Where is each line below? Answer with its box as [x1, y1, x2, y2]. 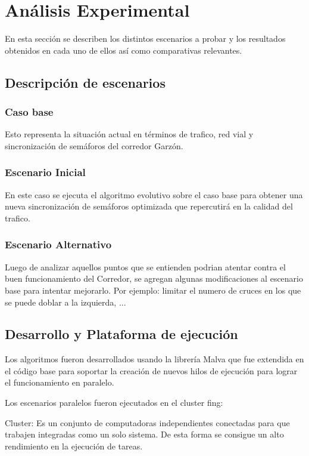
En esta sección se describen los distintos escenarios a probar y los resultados [5, 32, 286, 45]
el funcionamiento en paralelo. [5, 376, 114, 389]
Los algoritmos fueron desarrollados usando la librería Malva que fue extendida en [5, 353, 304, 365]
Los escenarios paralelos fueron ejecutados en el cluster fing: [5, 396, 223, 409]
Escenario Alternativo [5, 237, 112, 252]
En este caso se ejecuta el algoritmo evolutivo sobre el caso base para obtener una [5, 188, 303, 201]
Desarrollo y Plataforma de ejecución [5, 325, 238, 343]
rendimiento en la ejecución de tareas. [5, 439, 143, 452]
